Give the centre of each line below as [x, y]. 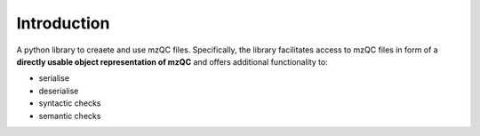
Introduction [63, 23]
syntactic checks [70, 103]
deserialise [59, 91]
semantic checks [70, 116]
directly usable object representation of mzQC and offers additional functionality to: [172, 61]
